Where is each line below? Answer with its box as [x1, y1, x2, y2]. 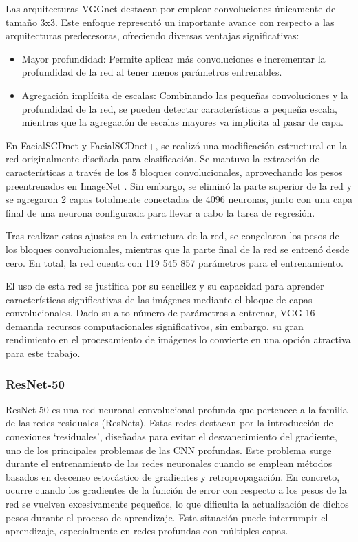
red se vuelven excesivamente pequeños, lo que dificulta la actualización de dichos [6, 497, 349, 511]
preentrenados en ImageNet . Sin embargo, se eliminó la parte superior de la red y [6, 178, 352, 193]
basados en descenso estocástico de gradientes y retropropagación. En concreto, [6, 469, 340, 484]
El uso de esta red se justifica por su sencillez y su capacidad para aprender [6, 279, 324, 293]
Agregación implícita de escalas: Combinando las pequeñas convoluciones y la [21, 87, 348, 102]
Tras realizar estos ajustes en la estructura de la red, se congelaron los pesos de [6, 228, 339, 243]
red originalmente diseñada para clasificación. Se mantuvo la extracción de [6, 151, 319, 166]
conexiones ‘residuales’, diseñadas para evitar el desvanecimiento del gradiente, [6, 429, 337, 444]
